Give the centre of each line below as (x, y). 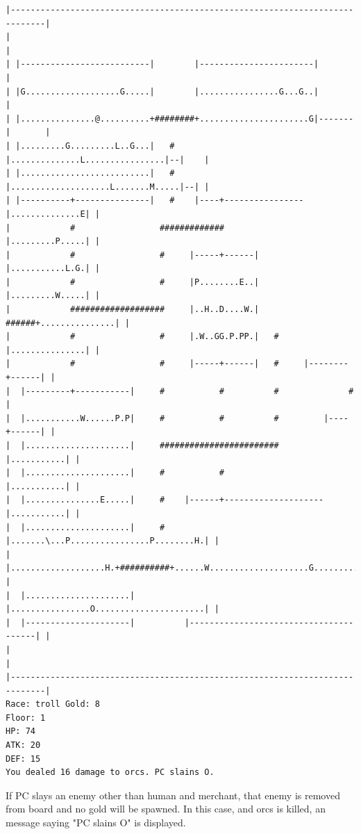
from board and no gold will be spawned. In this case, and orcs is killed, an (166, 809)
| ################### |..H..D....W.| (133, 310)
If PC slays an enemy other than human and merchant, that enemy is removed (173, 795)
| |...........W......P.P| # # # (142, 418)
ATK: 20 (23, 745)
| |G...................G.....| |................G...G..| (162, 91)
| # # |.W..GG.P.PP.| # (142, 337)
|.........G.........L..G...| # (95, 146)
